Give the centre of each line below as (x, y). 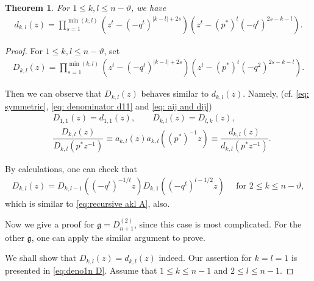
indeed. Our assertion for (205, 258)
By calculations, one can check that (71, 169)
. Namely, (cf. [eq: (276, 93)
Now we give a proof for (50, 224)
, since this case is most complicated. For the (218, 224)
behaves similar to (175, 93)
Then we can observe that (53, 93)
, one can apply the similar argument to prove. (118, 237)
